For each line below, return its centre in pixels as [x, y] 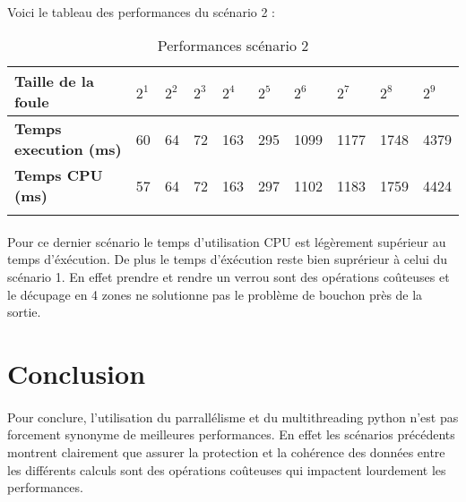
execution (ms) [68, 149]
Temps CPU [59, 175]
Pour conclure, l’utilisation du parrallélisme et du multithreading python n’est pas [233, 417]
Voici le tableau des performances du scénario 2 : [141, 11]
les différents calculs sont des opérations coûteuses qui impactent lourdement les [227, 469]
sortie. [24, 312]
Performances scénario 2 [233, 46]
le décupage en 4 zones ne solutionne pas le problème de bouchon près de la [215, 294]
